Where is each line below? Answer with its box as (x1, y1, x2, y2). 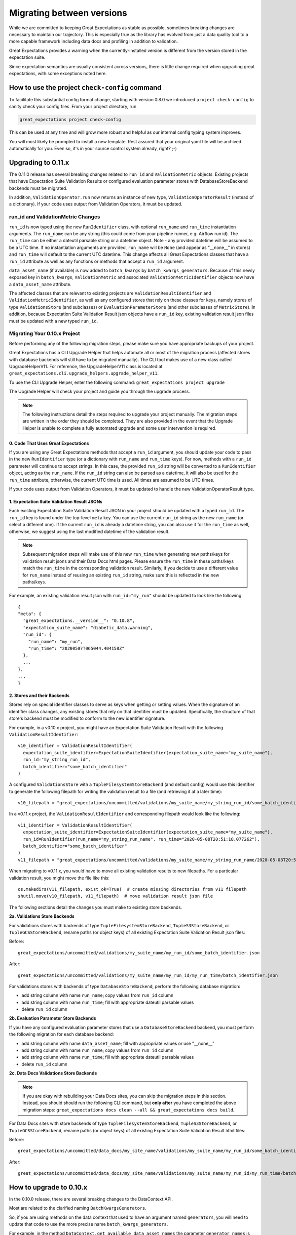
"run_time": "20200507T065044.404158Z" (28, 646, 125, 652)
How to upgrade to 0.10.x (9, 1183, 87, 1192)
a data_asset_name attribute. (9, 281, 72, 287)
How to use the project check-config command (9, 83, 162, 91)
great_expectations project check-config (19, 117, 121, 123)
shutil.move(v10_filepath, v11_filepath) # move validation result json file (18, 893, 213, 899)
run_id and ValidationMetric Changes (9, 213, 101, 220)
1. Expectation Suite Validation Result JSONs (9, 499, 103, 505)
